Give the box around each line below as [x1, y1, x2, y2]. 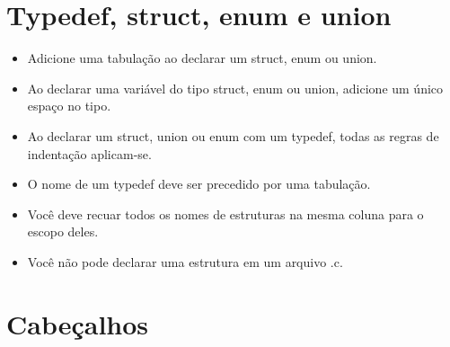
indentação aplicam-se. [27, 144, 152, 163]
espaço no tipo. [27, 96, 111, 115]
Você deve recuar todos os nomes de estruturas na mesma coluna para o [27, 204, 424, 223]
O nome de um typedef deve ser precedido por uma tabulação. [27, 174, 371, 193]
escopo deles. [27, 222, 99, 241]
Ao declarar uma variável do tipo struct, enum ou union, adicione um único [27, 78, 444, 97]
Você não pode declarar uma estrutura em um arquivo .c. [27, 252, 343, 271]
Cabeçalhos [6, 305, 149, 342]
